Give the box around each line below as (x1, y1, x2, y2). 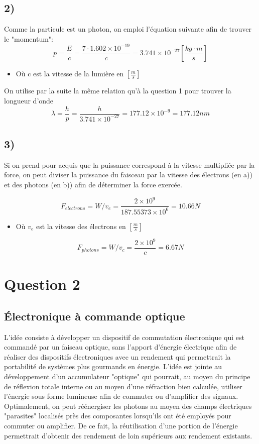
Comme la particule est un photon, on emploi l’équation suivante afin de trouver (4, 24, 252, 34)
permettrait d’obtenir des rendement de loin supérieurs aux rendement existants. (4, 430, 252, 440)
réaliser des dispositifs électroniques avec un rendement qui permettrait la (4, 351, 231, 362)
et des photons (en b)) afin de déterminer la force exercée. (4, 179, 182, 189)
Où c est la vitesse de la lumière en (16, 68, 124, 79)
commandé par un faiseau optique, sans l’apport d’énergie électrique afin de (4, 342, 237, 352)
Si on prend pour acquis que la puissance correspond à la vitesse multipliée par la (4, 159, 255, 170)
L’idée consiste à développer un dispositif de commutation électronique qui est (4, 331, 244, 342)
